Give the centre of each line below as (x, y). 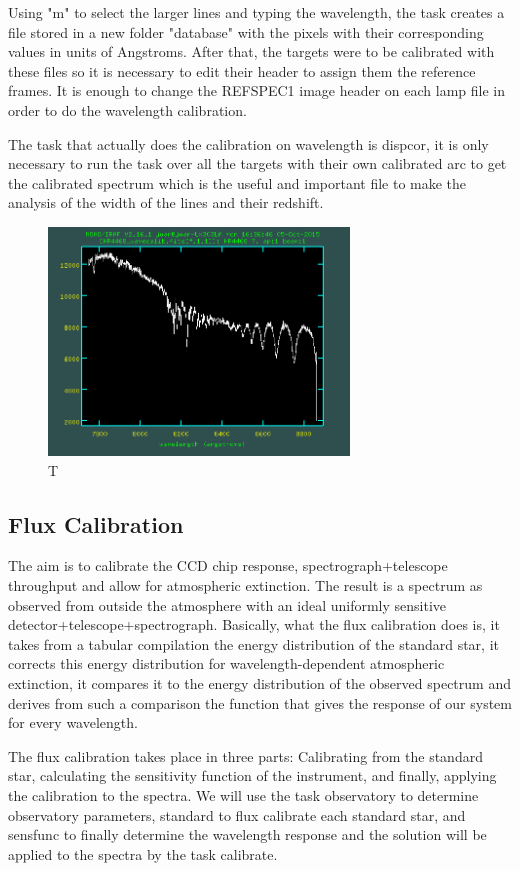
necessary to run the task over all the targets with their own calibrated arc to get (257, 163)
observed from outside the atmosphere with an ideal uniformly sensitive (227, 604)
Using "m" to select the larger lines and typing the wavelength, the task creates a (256, 12)
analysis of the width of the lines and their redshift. (166, 202)
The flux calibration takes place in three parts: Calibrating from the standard (245, 755)
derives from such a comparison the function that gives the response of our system (260, 702)
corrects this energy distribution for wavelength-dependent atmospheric (226, 663)
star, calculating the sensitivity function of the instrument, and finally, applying (252, 775)
